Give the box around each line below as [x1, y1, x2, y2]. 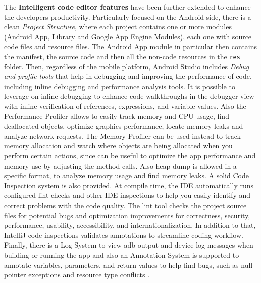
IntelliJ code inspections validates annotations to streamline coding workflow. [4, 229, 243, 240]
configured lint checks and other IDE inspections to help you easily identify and [4, 190, 251, 200]
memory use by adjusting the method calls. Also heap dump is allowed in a [4, 160, 237, 171]
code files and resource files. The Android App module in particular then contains [4, 41, 257, 52]
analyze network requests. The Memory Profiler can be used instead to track [4, 130, 241, 141]
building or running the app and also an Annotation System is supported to [4, 249, 239, 260]
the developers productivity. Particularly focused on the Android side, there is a [4, 11, 251, 22]
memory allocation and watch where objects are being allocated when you [4, 140, 233, 151]
